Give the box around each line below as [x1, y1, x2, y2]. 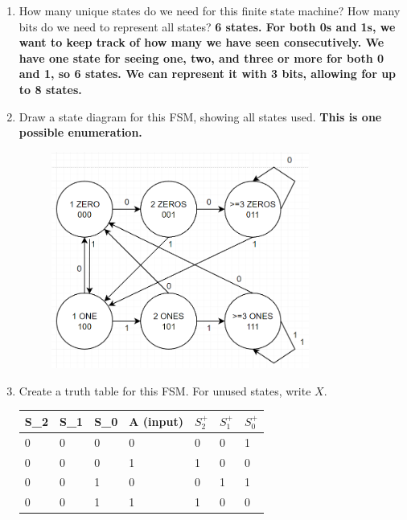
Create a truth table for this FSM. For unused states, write [18, 382, 311, 399]
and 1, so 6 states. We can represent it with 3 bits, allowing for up [18, 65, 397, 82]
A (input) [129, 412, 183, 429]
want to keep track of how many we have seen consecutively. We [18, 34, 384, 51]
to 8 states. [18, 80, 82, 97]
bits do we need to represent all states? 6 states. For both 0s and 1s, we [18, 18, 396, 35]
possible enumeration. [18, 124, 142, 141]
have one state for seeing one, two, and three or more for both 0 [18, 49, 384, 66]
